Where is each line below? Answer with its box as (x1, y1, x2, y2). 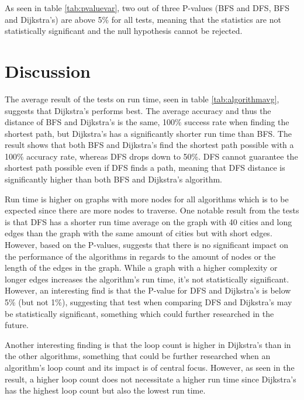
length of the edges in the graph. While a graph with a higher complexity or (5, 261, 278, 274)
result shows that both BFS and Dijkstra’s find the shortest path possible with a (5, 139, 294, 151)
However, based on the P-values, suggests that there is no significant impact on (5, 239, 288, 251)
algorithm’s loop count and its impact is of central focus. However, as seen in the (5, 361, 295, 373)
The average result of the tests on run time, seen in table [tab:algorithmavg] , (5, 92, 279, 105)
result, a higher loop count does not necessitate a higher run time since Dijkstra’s (5, 373, 296, 385)
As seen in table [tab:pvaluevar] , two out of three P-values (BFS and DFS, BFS (5, 2, 290, 13)
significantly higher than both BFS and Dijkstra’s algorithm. (5, 173, 223, 185)
